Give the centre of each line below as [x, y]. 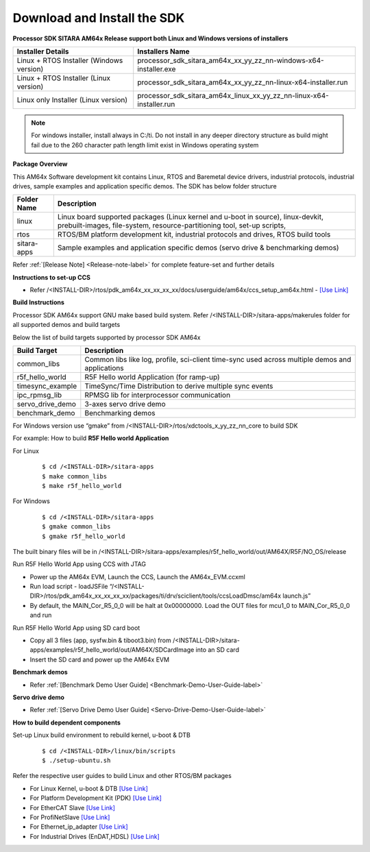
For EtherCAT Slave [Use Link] [73, 807]
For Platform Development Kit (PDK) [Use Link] [96, 798]
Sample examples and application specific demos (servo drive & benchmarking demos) [198, 248]
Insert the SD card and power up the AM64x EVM [100, 659]
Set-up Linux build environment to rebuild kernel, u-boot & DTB [102, 735]
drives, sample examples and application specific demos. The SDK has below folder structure [145, 186]
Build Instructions [39, 302]
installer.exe [157, 69]
